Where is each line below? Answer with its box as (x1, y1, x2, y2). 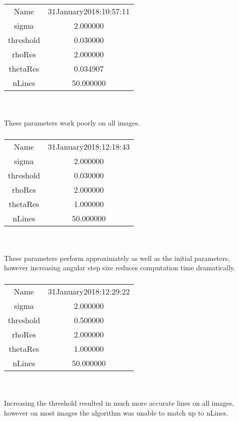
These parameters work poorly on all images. (4, 118, 140, 128)
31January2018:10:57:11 (48, 5, 130, 17)
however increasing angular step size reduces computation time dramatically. (4, 262, 236, 273)
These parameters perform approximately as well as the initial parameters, (4, 253, 230, 263)
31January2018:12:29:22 (48, 285, 130, 297)
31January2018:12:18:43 (48, 140, 130, 152)
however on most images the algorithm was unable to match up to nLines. (4, 407, 228, 418)
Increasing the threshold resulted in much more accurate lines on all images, (4, 398, 235, 408)
